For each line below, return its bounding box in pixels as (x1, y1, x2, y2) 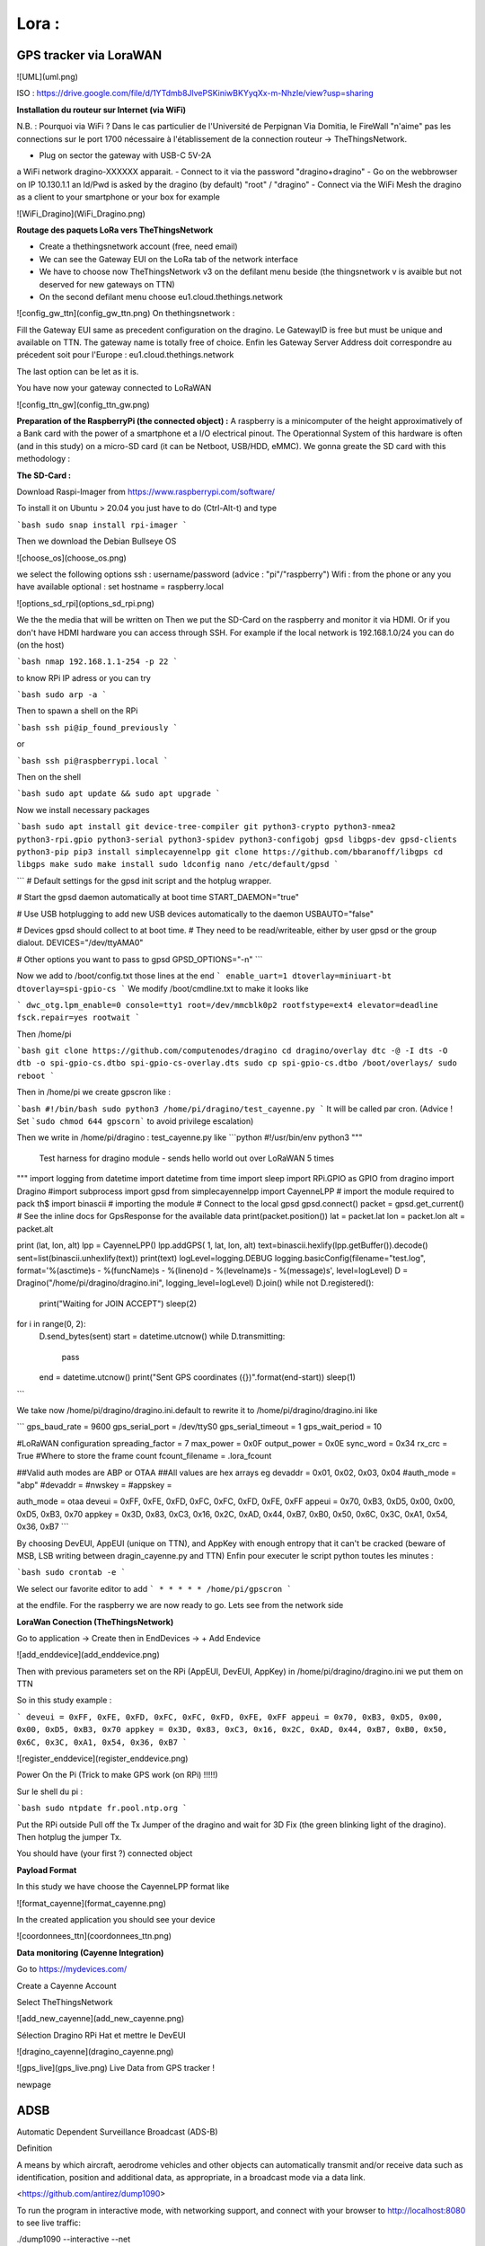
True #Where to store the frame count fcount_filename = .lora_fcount (16, 1451, 272, 1462)
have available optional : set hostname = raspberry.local (16, 581, 225, 592)
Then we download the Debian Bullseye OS (16, 535, 177, 547)
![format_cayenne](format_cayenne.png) (16, 1897, 166, 1908)
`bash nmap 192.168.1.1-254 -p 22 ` (16, 657, 179, 667)
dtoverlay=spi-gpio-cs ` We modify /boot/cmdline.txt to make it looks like (16, 983, 309, 994)
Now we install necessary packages (16, 804, 150, 815)
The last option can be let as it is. (16, 366, 139, 376)
